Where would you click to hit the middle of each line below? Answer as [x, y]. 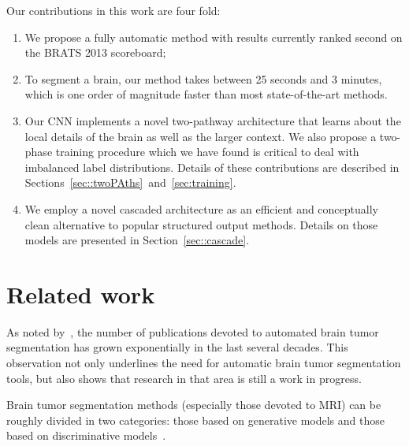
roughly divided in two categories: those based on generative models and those [195, 420]
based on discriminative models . [86, 435]
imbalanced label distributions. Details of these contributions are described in [212, 167]
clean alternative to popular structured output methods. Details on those [201, 224]
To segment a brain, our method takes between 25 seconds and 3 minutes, [203, 78]
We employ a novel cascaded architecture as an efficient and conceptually [201, 208]
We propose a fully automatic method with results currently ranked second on [214, 37]
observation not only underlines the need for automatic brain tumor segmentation [204, 363]
